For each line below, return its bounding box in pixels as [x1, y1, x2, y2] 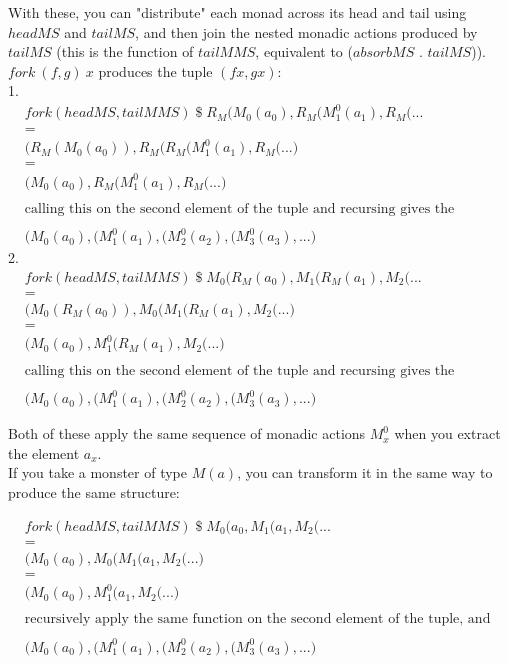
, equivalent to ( [255, 41, 353, 62]
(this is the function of [56, 41, 194, 62]
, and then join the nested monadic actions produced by [135, 21, 478, 42]
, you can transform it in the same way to [237, 462, 493, 483]
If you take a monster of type [8, 462, 187, 483]
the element [8, 442, 80, 463]
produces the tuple [98, 60, 213, 81]
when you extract [394, 423, 501, 444]
